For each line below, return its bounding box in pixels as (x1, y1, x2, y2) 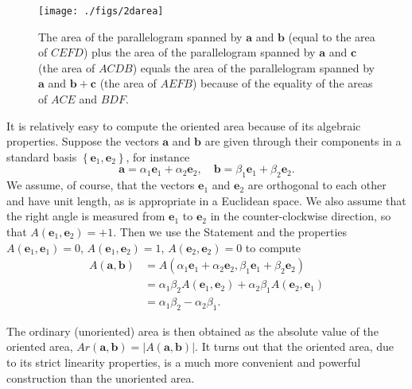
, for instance (126, 148, 190, 165)
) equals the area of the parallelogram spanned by (132, 59, 375, 76)
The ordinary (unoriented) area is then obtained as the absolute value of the (6, 322, 379, 339)
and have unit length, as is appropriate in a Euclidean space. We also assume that (6, 192, 406, 208)
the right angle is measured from (6, 208, 165, 224)
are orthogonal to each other (247, 177, 387, 193)
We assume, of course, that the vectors (6, 177, 195, 193)
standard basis (6, 148, 77, 165)
